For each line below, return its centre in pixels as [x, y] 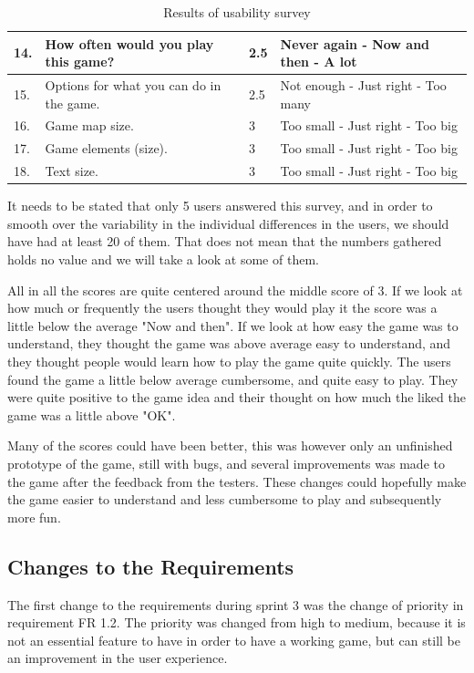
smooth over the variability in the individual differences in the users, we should [228, 223]
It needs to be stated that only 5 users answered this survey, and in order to [220, 206]
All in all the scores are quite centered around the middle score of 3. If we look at [235, 290]
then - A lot [319, 62]
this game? [80, 62]
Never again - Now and [355, 43]
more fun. [34, 517]
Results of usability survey [237, 12]
